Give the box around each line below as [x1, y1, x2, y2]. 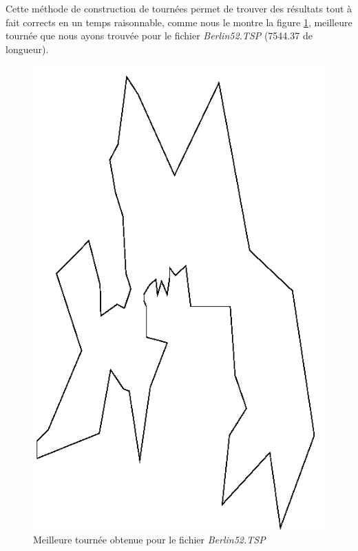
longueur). [6, 41, 49, 56]
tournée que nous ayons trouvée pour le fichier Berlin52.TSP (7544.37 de [6, 28, 313, 43]
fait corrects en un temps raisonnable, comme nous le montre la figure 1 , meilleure [6, 14, 352, 29]
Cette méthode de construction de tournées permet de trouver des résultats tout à [6, 1, 352, 15]
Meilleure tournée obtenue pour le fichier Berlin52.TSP [33, 532, 266, 547]
